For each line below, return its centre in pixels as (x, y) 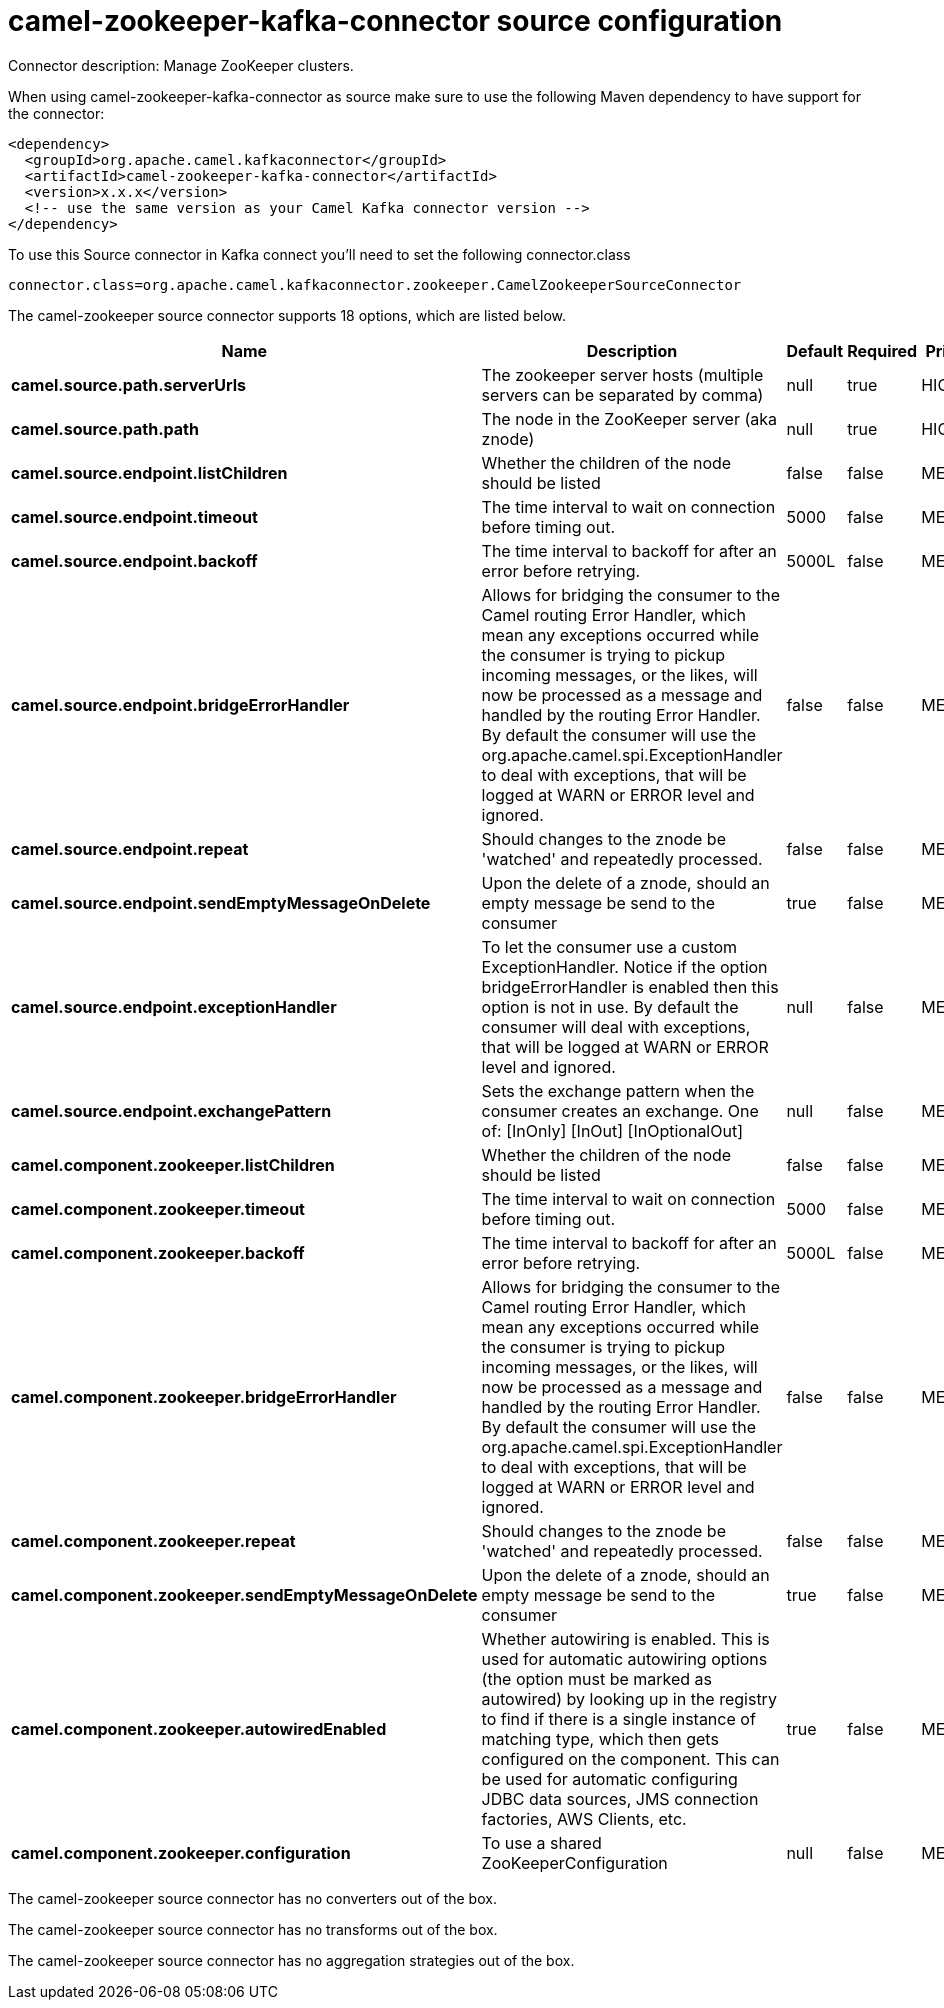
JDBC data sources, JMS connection (620, 1798)
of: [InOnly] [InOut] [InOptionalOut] (612, 1130)
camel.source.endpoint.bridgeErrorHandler (180, 704)
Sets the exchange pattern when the (618, 1090)
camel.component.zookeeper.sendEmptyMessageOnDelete (244, 1594)
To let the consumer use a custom (609, 946)
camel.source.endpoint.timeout (134, 516)
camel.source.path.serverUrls (128, 384)
